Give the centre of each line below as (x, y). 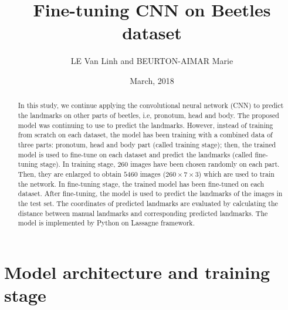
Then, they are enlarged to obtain (70, 173)
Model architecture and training (137, 272)
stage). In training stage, (78, 164)
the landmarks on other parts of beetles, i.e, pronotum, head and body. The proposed (148, 115)
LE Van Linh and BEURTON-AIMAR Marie (152, 61)
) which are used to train (236, 173)
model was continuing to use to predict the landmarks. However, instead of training (145, 125)
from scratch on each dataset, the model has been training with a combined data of (145, 135)
